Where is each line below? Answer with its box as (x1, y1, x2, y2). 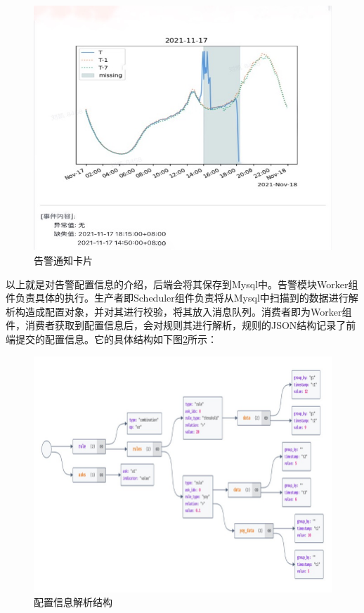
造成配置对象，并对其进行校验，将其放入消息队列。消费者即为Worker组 (25, 304, 352, 318)
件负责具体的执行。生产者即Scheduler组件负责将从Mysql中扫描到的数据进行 (6, 290, 349, 305)
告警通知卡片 (34, 253, 93, 268)
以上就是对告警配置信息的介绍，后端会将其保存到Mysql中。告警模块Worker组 (6, 276, 358, 291)
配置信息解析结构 (34, 595, 112, 609)
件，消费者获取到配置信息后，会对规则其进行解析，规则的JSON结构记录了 (6, 318, 346, 333)
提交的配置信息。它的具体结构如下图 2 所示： (15, 331, 217, 346)
